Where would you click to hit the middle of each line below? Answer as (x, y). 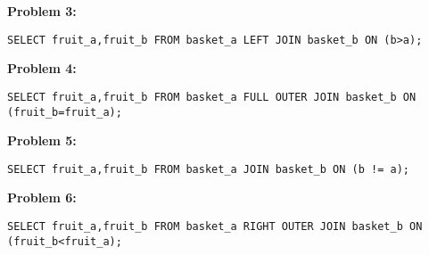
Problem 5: (42, 140)
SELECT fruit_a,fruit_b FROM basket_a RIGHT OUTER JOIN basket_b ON (215, 226)
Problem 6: (42, 197)
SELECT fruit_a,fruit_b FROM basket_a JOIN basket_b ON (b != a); (209, 169)
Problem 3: (42, 11)
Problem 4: (42, 68)
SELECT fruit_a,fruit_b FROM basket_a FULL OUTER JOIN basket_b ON (212, 97)
